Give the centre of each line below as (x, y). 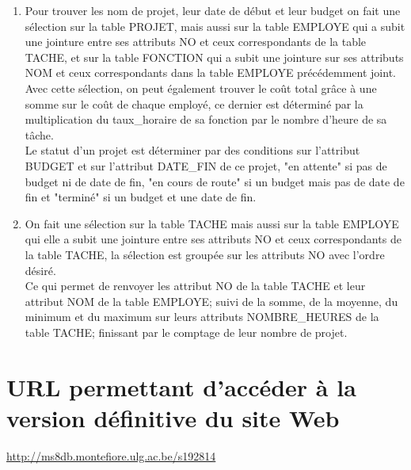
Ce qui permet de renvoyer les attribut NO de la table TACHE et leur (195, 286)
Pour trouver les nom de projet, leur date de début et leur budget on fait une (213, 10)
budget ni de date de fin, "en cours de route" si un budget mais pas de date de (215, 181)
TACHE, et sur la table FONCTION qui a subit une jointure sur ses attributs (214, 57)
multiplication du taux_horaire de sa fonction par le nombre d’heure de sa (206, 119)
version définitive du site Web (173, 417)
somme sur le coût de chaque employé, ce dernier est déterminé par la (194, 103)
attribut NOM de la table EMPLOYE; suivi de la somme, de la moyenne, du (211, 301)
